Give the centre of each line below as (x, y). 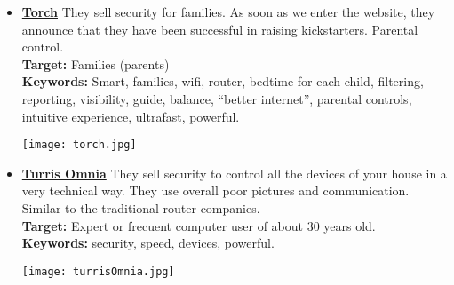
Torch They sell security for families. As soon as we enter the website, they (228, 12)
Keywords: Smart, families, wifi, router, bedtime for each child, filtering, (223, 81)
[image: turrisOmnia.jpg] (98, 271)
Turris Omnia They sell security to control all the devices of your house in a (234, 173)
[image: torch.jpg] (79, 145)
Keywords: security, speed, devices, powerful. (148, 243)
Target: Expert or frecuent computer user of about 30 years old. (199, 225)
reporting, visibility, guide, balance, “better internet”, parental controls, (217, 98)
